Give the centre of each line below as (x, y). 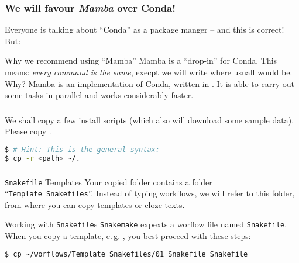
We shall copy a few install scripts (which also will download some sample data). (149, 120)
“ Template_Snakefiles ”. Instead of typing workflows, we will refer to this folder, (150, 193)
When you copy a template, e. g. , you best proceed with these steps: (128, 236)
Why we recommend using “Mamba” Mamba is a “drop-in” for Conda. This (141, 60)
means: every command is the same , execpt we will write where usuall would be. (149, 72)
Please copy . (28, 131)
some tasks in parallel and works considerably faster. (99, 95)
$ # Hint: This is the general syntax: (82, 149)
